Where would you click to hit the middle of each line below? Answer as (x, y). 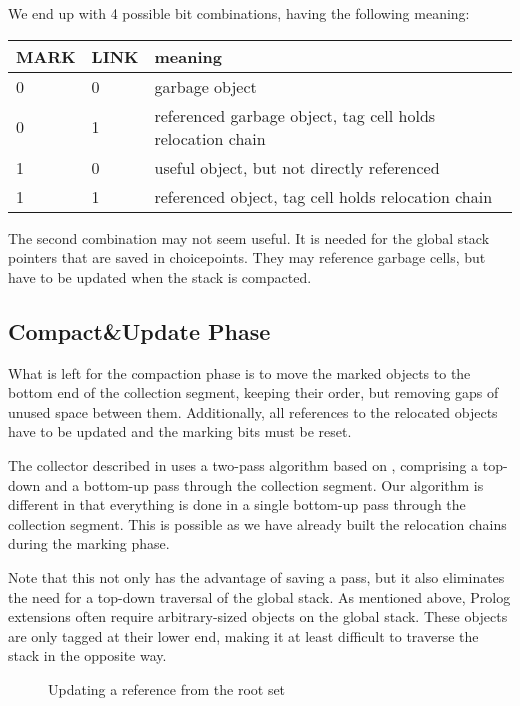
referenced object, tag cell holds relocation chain (323, 196)
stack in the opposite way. (87, 655)
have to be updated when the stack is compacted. (160, 276)
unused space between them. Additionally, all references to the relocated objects (253, 411)
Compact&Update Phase (139, 330)
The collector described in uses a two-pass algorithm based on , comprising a (243, 464)
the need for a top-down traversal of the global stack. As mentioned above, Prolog (259, 596)
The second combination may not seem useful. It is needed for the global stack (249, 237)
